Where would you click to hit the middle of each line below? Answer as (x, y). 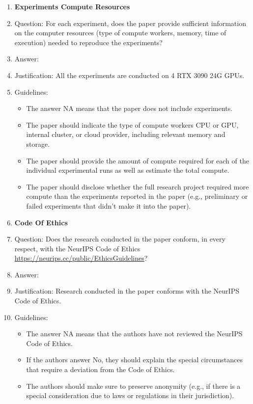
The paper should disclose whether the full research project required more (138, 186)
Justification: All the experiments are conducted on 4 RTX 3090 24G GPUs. (129, 75)
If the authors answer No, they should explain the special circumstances (134, 360)
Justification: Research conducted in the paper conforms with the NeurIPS (127, 291)
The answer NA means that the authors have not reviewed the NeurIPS (134, 334)
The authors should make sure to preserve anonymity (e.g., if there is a (133, 386)
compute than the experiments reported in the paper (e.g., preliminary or (137, 196)
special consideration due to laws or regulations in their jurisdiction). (130, 395)
